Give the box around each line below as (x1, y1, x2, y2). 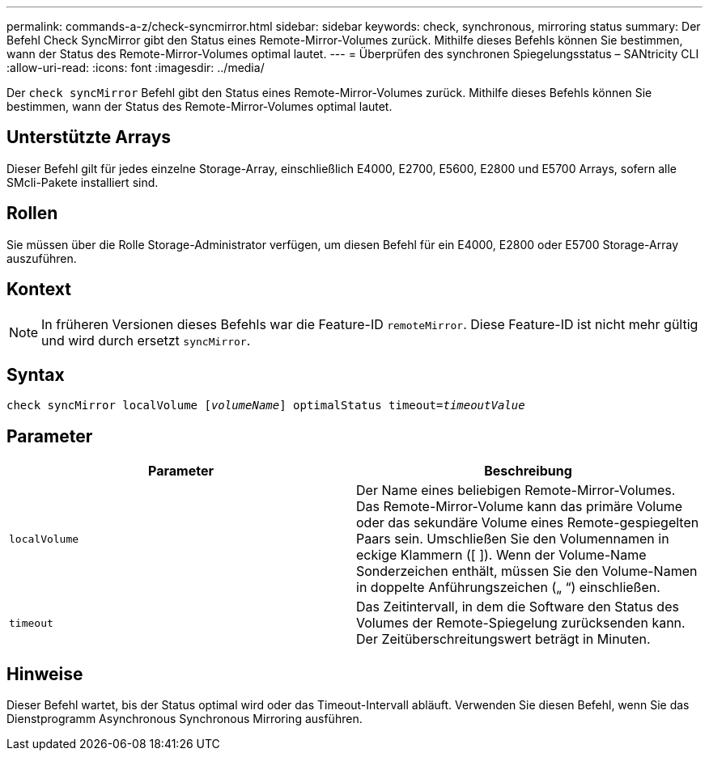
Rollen (6, 203, 58, 224)
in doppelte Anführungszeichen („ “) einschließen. (356, 579, 660, 596)
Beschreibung (484, 463, 572, 480)
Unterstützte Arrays (6, 127, 172, 148)
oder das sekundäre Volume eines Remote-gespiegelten (356, 514, 699, 531)
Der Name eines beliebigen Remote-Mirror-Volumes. (356, 482, 676, 499)
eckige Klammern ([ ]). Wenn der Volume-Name (356, 547, 647, 564)
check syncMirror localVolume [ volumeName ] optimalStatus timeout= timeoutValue (6, 399, 525, 412)
